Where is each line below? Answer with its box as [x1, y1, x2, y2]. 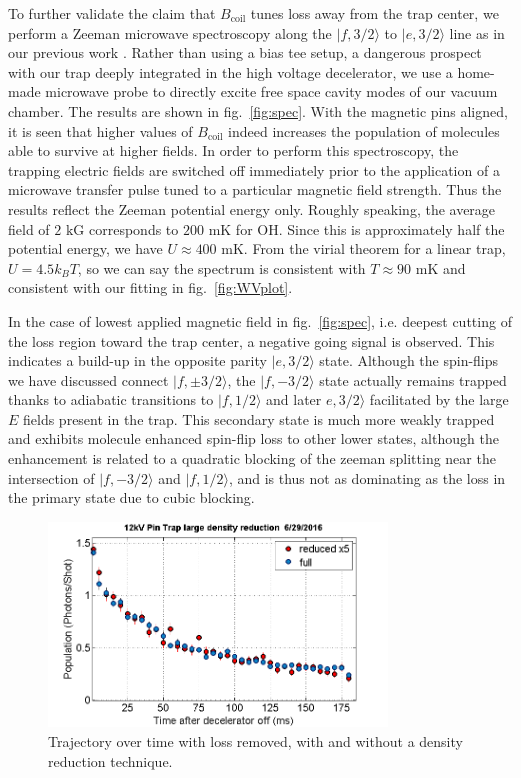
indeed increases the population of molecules [228, 120, 500, 141]
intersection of [8, 467, 95, 488]
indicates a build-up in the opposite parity [8, 350, 267, 371]
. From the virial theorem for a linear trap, [243, 238, 506, 259]
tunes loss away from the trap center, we [250, 3, 499, 23]
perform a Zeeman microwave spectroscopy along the [8, 22, 332, 43]
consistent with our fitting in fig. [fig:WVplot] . [8, 277, 293, 298]
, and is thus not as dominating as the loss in [228, 467, 506, 488]
